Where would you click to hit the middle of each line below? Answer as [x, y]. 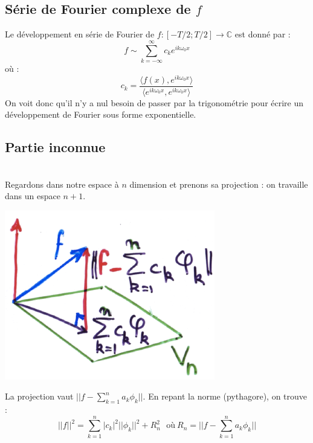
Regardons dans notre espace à [62, 184]
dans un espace [33, 196]
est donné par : [263, 34]
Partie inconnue [55, 147]
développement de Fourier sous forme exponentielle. [101, 114]
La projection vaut [39, 396]
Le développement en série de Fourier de [80, 34]
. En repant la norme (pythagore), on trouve [225, 396]
